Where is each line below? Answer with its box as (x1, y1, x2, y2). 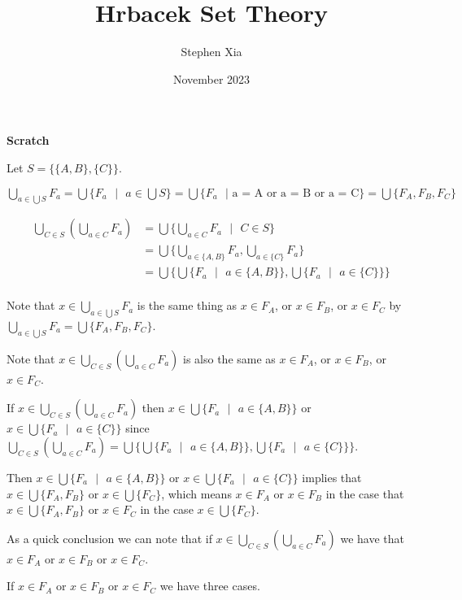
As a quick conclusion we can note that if (7, 529, 212, 546)
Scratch (7, 132, 50, 149)
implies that (302, 469, 362, 485)
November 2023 (172, 70, 251, 87)
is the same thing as (137, 297, 238, 314)
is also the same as (183, 350, 276, 367)
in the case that (325, 485, 404, 502)
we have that (340, 529, 404, 546)
